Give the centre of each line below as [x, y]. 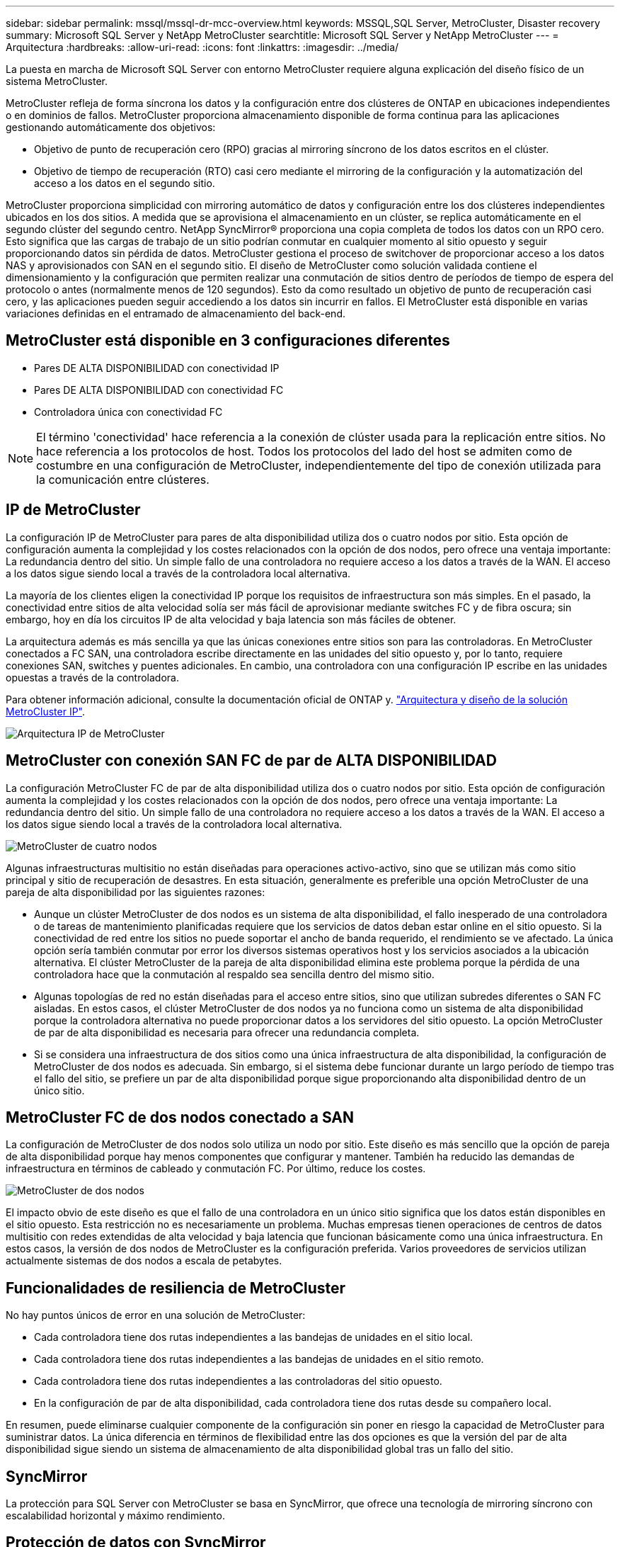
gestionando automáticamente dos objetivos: [111, 127]
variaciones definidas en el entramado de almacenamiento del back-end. [176, 313]
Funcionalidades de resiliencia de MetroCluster [176, 1288]
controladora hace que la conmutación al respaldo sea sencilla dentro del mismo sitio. [234, 974]
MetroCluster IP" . [46, 711]
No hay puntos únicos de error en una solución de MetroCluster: [156, 1315]
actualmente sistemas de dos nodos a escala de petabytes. [144, 1261]
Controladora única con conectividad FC [128, 412]
